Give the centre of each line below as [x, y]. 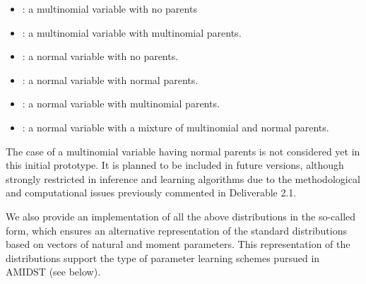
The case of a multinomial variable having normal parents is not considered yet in [183, 151]
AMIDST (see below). [53, 272]
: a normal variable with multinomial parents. [121, 103]
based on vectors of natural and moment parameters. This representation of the [178, 244]
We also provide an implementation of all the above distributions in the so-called [181, 216]
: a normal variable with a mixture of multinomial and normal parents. [176, 127]
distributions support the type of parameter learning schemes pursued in [163, 258]
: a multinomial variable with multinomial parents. [132, 32]
